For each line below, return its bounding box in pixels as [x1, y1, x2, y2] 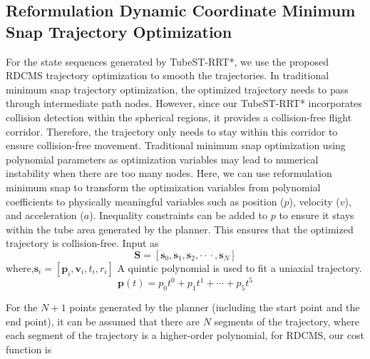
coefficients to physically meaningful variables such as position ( [6, 193, 284, 208]
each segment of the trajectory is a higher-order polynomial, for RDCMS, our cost [6, 328, 364, 343]
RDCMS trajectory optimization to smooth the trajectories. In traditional [6, 68, 329, 83]
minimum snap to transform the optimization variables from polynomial [6, 179, 321, 194]
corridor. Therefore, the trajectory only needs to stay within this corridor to [6, 123, 338, 138]
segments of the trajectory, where [214, 313, 359, 328]
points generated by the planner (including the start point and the [69, 300, 360, 315]
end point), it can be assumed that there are [6, 313, 200, 328]
